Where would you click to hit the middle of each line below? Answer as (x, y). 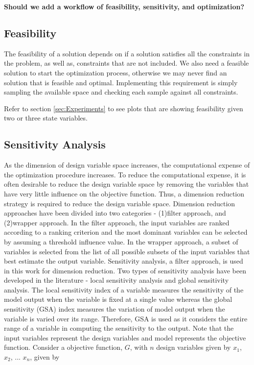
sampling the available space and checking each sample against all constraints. (121, 92)
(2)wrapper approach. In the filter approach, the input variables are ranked (117, 222)
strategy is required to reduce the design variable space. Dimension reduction (120, 203)
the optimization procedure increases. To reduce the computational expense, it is (125, 174)
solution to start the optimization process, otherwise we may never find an (115, 72)
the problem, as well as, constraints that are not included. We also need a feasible (127, 63)
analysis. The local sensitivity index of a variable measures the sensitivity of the (124, 289)
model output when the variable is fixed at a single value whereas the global (118, 299)
